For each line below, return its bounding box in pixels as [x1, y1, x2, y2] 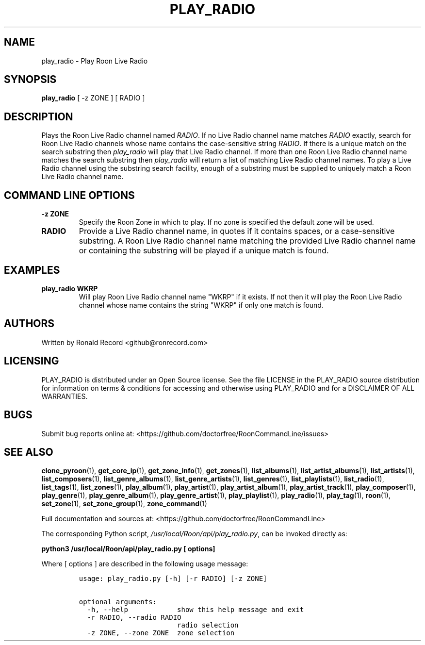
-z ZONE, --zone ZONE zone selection [87, 629, 235, 637]
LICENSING [4, 355, 59, 367]
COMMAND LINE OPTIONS [4, 189, 135, 201]
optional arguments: [79, 598, 157, 606]
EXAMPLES [4, 264, 60, 276]
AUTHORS [4, 317, 55, 330]
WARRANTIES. [41, 392, 88, 400]
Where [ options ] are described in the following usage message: [41, 560, 248, 568]
